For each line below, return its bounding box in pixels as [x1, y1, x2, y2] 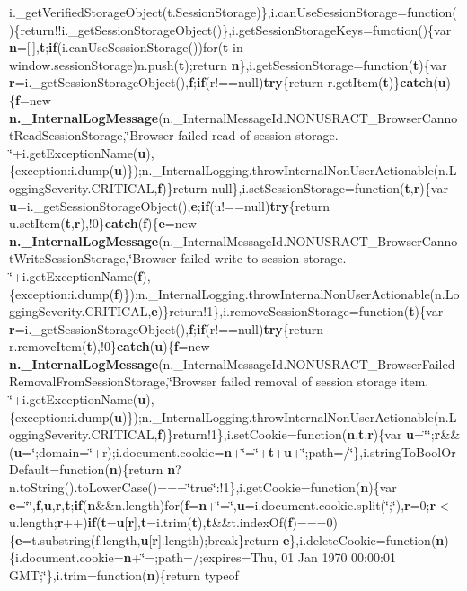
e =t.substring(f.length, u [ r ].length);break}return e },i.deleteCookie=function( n [15, 530, 445, 549]
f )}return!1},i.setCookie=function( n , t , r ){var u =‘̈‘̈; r [157, 425, 441, 444]
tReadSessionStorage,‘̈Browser [9, 126, 174, 145]
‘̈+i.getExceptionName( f [9, 266, 143, 285]
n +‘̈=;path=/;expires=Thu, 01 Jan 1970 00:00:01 [123, 548, 396, 567]
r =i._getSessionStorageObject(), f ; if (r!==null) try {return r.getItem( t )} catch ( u [9, 73, 446, 92]
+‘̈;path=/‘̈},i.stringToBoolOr [291, 442, 456, 461]
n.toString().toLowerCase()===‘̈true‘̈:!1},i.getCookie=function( [9, 478, 361, 497]
